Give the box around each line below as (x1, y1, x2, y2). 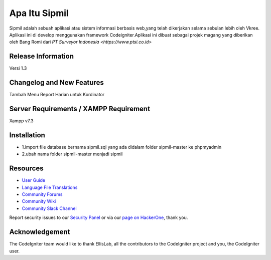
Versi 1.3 (9, 65, 27, 71)
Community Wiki (22, 198, 56, 204)
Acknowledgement (9, 228, 70, 236)
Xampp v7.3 (9, 118, 34, 124)
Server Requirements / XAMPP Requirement (9, 104, 151, 113)
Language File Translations (22, 184, 78, 190)
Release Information (9, 52, 74, 61)
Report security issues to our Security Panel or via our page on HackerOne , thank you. (9, 214, 188, 220)
